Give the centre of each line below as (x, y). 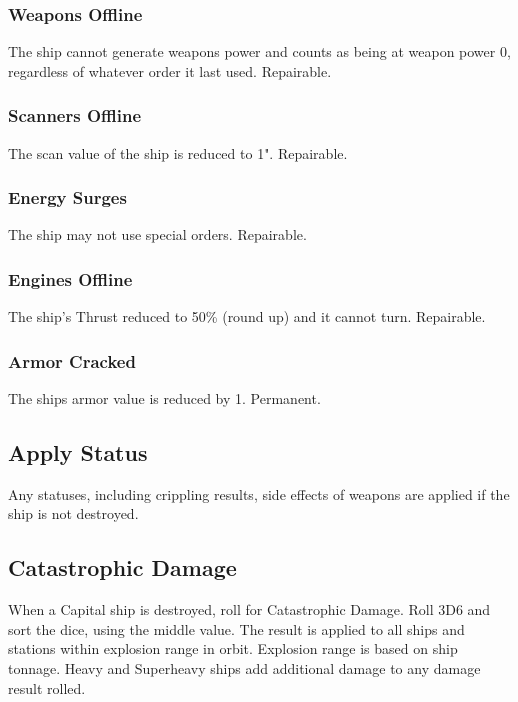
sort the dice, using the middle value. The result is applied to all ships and (236, 628)
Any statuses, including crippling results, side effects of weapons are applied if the (259, 493)
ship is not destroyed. (73, 513)
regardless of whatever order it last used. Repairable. (170, 70)
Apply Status (78, 452)
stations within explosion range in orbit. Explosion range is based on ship (233, 648)
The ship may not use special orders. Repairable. (157, 234)
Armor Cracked (72, 360)
